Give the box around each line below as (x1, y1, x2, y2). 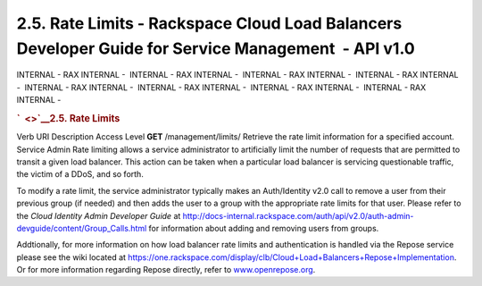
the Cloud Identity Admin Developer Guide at (16, 210, 181, 221)
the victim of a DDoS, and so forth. (16, 169, 145, 180)
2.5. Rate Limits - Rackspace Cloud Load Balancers (16, 13, 403, 33)
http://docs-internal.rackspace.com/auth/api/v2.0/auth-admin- (182, 210, 414, 221)
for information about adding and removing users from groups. (148, 223, 379, 233)
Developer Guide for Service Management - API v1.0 (16, 38, 415, 58)
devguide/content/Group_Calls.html (16, 223, 147, 233)
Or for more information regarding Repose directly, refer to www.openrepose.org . (16, 265, 316, 275)
